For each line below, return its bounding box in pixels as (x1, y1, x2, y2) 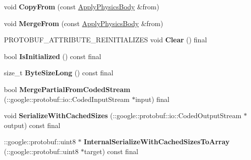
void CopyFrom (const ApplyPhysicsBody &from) (4, 1, 159, 11)
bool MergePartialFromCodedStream (4, 84, 130, 94)
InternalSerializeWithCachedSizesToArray (84, 136, 230, 147)
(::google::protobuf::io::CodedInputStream (4, 94, 130, 104)
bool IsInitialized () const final (4, 51, 101, 61)
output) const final (4, 120, 61, 130)
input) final (135, 94, 170, 104)
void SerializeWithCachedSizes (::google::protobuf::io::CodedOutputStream (4, 110, 242, 121)
